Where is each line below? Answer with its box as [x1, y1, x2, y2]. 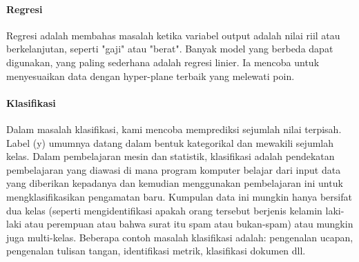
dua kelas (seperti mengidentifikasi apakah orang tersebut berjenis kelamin [6, 203, 322, 217]
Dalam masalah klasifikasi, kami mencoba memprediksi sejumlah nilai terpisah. [6, 121, 342, 136]
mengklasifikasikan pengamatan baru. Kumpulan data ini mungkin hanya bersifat [6, 189, 352, 203]
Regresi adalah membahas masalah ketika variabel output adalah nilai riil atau [6, 28, 340, 42]
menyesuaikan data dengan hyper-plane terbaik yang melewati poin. [6, 68, 295, 83]
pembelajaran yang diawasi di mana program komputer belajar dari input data [6, 162, 341, 177]
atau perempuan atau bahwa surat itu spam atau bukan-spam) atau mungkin [24, 216, 353, 231]
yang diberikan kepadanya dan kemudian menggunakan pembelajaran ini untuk [6, 176, 343, 190]
